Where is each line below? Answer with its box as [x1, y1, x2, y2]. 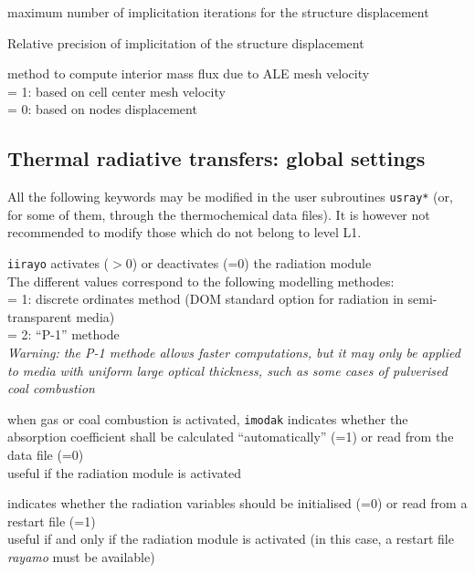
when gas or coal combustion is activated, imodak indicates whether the [7, 409, 408, 428]
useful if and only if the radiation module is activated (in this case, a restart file [7, 529, 454, 548]
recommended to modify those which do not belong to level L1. [7, 223, 362, 242]
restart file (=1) [7, 511, 96, 530]
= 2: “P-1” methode [7, 325, 120, 344]
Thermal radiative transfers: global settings [7, 144, 426, 172]
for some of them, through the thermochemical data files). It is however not [7, 204, 430, 224]
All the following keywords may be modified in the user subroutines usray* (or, [7, 187, 453, 206]
